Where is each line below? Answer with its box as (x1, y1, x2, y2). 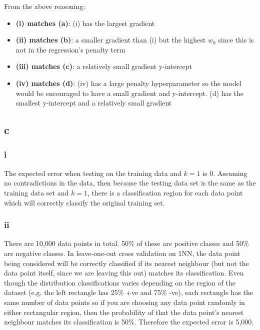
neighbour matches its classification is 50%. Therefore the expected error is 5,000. (4, 316, 254, 327)
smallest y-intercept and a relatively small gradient (15, 97, 172, 108)
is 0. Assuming (202, 167, 247, 178)
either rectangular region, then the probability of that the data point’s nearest (4, 306, 244, 317)
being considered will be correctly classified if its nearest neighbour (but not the (4, 257, 249, 268)
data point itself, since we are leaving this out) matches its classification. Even (4, 267, 244, 278)
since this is (218, 34, 254, 45)
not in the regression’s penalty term (15, 44, 125, 54)
